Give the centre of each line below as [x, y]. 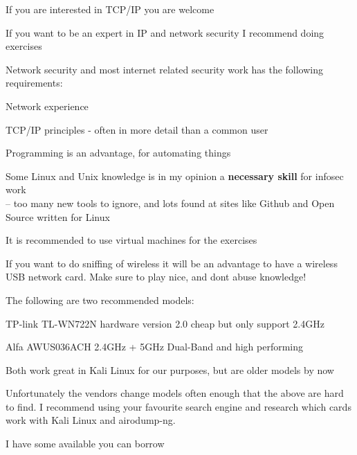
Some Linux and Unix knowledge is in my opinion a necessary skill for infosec [175, 176]
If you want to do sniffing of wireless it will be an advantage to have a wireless [172, 263]
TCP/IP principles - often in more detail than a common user [137, 129]
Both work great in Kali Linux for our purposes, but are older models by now [170, 369]
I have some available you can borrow [85, 444]
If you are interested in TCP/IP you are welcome [110, 9]
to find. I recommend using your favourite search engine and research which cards [178, 406]
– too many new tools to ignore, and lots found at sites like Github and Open [170, 203]
